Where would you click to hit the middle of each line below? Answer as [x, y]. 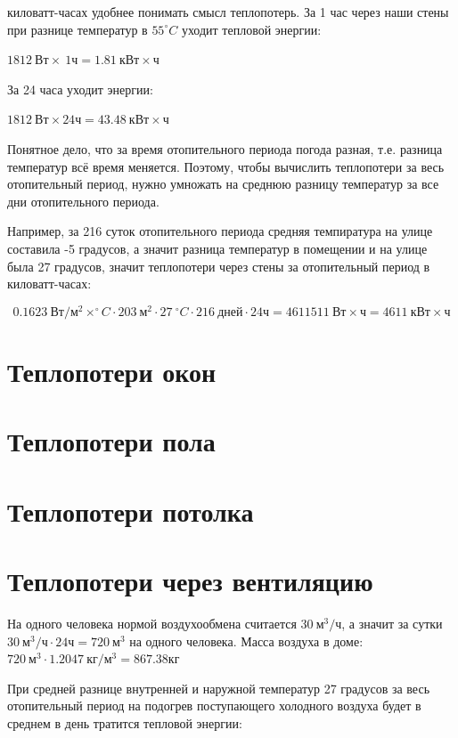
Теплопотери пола [111, 441]
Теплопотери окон [112, 371]
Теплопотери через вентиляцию [190, 581]
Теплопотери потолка [131, 511]
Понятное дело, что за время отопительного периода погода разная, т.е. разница [225, 148]
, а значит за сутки [392, 624]
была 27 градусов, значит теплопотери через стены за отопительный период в [219, 266]
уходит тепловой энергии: [251, 29]
